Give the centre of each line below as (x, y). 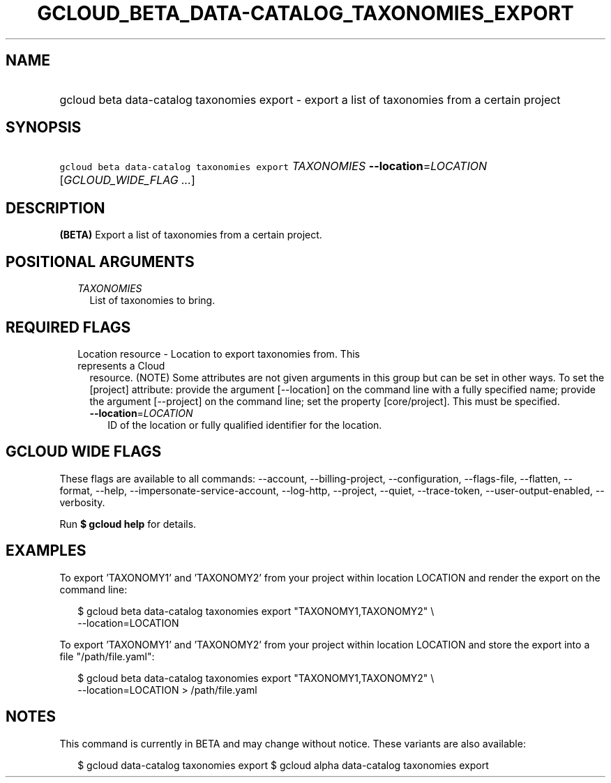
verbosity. (82, 502)
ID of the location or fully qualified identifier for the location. (245, 425)
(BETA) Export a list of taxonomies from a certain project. (191, 235)
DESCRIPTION (55, 208)
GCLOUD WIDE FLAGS (84, 452)
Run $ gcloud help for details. (128, 524)
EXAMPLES (46, 551)
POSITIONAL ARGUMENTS (100, 261)
